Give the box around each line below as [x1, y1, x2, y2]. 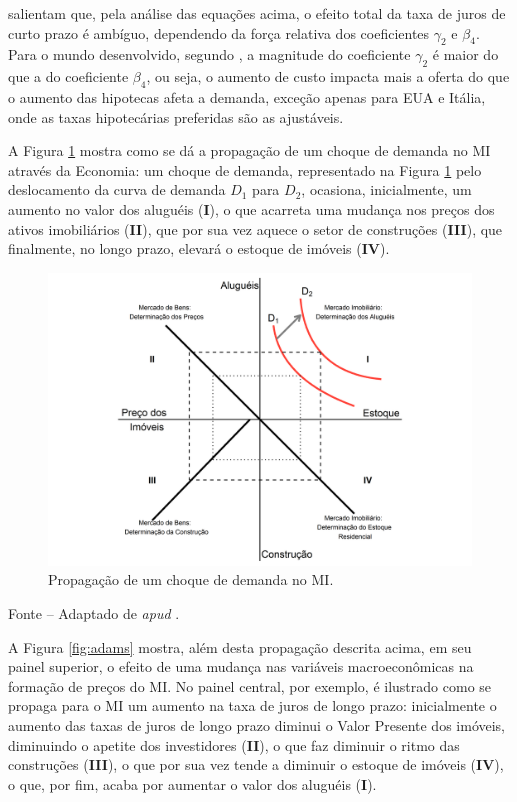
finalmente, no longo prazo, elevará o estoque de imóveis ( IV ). [8, 238, 390, 259]
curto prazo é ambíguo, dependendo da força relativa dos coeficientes [8, 22, 430, 43]
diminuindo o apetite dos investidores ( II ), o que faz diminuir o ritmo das [8, 734, 460, 755]
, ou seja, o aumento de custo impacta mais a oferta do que [146, 66, 510, 87]
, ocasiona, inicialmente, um [301, 179, 472, 200]
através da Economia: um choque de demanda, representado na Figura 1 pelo [8, 159, 482, 180]
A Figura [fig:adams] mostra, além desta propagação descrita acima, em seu [8, 636, 472, 657]
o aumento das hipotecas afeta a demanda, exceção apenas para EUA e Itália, [8, 86, 486, 107]
